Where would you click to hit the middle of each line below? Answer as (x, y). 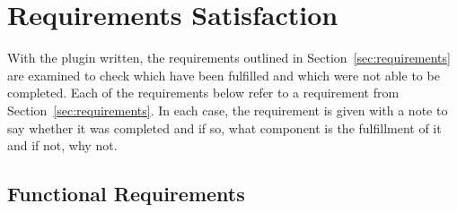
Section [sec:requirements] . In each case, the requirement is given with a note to (228, 110)
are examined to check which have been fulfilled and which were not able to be (224, 75)
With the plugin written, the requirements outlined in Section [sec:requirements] (229, 58)
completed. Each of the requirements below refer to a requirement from (203, 93)
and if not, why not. (62, 145)
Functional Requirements (126, 194)
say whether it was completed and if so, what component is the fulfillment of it (224, 127)
